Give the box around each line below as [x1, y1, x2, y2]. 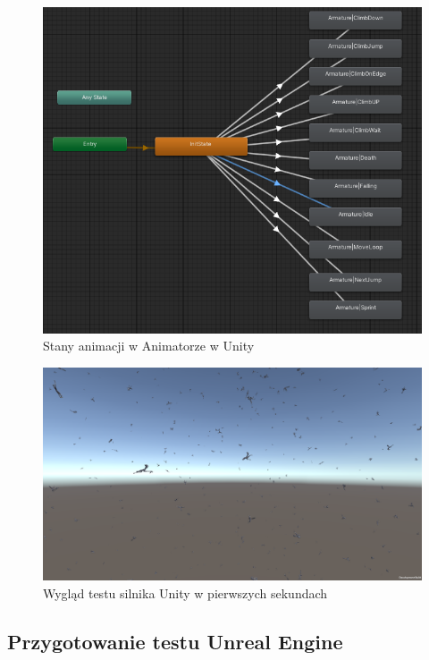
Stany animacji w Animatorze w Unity [43, 336, 255, 355]
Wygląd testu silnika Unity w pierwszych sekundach [43, 584, 328, 603]
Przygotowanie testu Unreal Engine [7, 628, 343, 656]
